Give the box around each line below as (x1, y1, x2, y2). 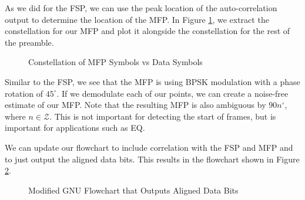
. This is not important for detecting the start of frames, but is (49, 110, 276, 122)
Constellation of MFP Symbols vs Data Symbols (28, 56, 203, 68)
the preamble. (5, 36, 54, 48)
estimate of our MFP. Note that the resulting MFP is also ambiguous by (5, 99, 266, 111)
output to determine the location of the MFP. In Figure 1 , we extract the (5, 13, 269, 25)
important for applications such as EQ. (5, 121, 145, 134)
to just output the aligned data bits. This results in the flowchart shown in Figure (5, 152, 300, 165)
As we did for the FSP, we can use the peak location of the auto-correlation (5, 2, 277, 13)
